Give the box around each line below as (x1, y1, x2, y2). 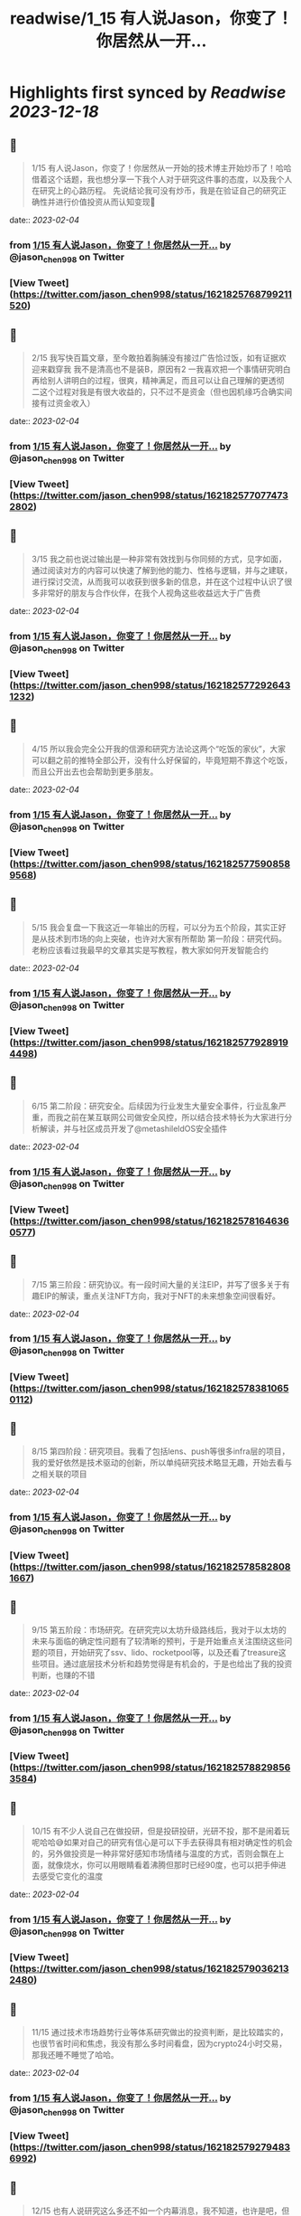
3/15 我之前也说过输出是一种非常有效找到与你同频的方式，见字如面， (31, 553, 287, 564)
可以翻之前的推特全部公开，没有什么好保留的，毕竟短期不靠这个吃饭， (31, 754, 293, 765)
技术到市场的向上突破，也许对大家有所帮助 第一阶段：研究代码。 (47, 933, 287, 944)
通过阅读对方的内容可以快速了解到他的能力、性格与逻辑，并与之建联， (31, 564, 293, 575)
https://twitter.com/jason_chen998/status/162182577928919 (13, 1036, 288, 1049)
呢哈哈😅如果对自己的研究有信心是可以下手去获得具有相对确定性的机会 (31, 1837, 293, 1848)
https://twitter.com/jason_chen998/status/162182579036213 (13, 1963, 289, 1976)
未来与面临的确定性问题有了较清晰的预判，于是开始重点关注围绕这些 (31, 1636, 285, 1646)
